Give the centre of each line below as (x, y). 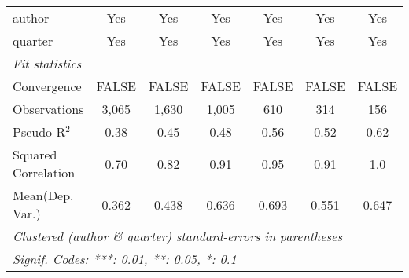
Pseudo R (39, 132)
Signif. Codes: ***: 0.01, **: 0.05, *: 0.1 (125, 259)
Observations (48, 109)
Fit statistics (47, 63)
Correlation (44, 172)
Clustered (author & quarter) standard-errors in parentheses (177, 236)
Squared (35, 154)
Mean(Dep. (43, 195)
